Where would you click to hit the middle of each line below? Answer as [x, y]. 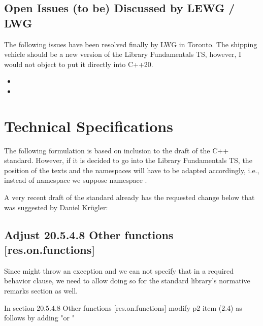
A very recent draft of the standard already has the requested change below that [129, 197]
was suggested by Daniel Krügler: [56, 207]
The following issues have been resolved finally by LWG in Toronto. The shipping [131, 44]
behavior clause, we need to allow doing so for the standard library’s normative [127, 281]
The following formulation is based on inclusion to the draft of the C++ [117, 150]
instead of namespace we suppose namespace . [76, 180]
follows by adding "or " [39, 318]
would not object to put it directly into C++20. [79, 64]
